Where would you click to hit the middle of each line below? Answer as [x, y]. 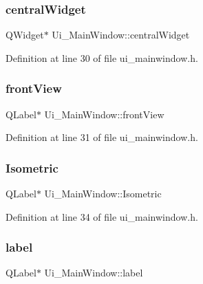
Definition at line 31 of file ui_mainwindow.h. [102, 137]
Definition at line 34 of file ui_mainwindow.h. [102, 216]
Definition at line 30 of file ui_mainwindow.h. [102, 57]
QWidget [25, 35]
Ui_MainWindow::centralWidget [121, 35]
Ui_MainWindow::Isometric [103, 194]
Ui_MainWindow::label [94, 273]
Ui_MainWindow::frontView [104, 114]
